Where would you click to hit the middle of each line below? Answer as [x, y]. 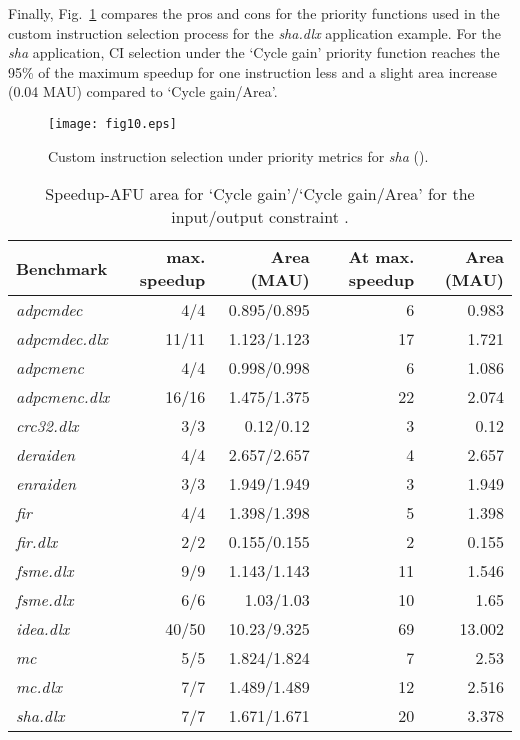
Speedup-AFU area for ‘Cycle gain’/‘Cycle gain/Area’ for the [260, 194]
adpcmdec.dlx [62, 339]
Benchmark [62, 268]
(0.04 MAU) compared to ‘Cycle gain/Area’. [143, 91]
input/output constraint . [260, 217]
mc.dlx [39, 687]
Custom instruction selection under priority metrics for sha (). [238, 155]
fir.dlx [37, 542]
